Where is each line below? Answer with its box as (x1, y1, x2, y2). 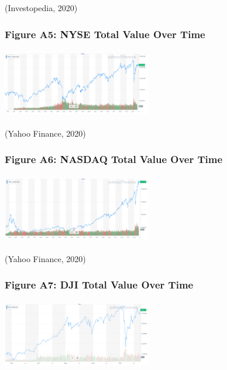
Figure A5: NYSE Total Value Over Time (5, 26, 205, 41)
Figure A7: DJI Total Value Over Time (5, 277, 194, 292)
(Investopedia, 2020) (5, 2, 78, 13)
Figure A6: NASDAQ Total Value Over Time (5, 152, 223, 167)
